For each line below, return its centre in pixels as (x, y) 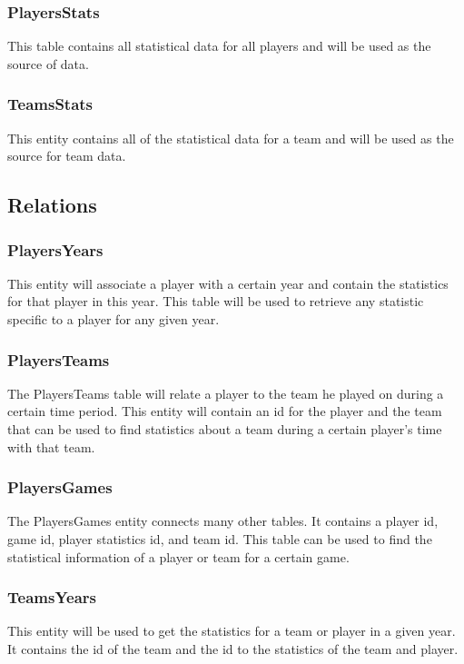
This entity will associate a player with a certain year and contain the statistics (228, 283)
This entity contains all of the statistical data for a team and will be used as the (231, 138)
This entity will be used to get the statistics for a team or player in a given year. (232, 631)
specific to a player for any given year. (114, 319)
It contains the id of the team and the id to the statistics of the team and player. (233, 649)
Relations (52, 205)
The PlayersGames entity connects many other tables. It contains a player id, (223, 521)
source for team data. (67, 156)
